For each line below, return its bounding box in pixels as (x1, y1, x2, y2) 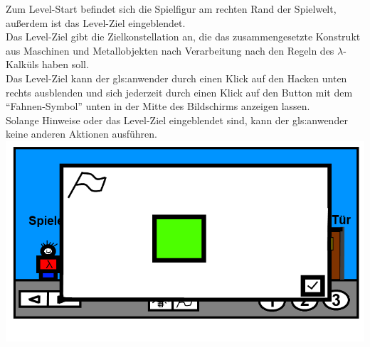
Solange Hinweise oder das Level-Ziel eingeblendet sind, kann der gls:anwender (6, 112, 348, 127)
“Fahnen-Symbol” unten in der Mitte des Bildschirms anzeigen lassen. (6, 99, 310, 114)
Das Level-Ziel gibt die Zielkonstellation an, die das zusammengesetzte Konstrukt (6, 29, 361, 44)
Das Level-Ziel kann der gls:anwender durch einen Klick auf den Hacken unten (6, 70, 347, 85)
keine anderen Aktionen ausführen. (6, 126, 157, 141)
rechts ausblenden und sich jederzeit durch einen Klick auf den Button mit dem (6, 84, 353, 99)
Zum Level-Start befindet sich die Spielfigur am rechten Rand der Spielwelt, (6, 1, 337, 16)
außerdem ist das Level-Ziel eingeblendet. (6, 15, 186, 30)
